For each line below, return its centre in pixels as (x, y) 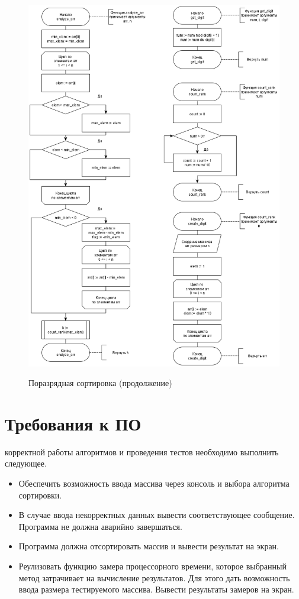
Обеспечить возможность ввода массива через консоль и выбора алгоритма (154, 483)
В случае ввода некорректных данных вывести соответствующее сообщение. (157, 515)
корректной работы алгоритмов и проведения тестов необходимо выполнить (142, 451)
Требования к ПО (73, 423)
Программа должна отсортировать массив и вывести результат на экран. (149, 546)
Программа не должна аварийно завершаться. (100, 526)
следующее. (26, 463)
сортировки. (40, 495)
